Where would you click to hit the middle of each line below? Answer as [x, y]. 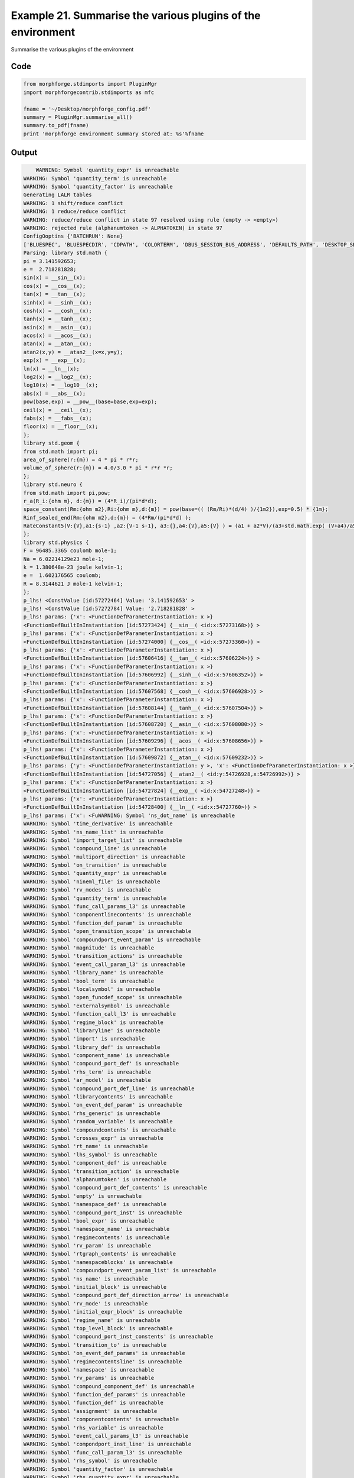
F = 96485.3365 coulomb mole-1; [70, 551]
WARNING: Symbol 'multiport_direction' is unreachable [104, 857]
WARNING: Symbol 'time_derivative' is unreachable [98, 824]
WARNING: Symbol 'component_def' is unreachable [95, 1163]
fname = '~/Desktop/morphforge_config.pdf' [87, 109]
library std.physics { [56, 542]
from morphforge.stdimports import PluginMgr [90, 84]
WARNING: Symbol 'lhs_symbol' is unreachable [90, 1155]
